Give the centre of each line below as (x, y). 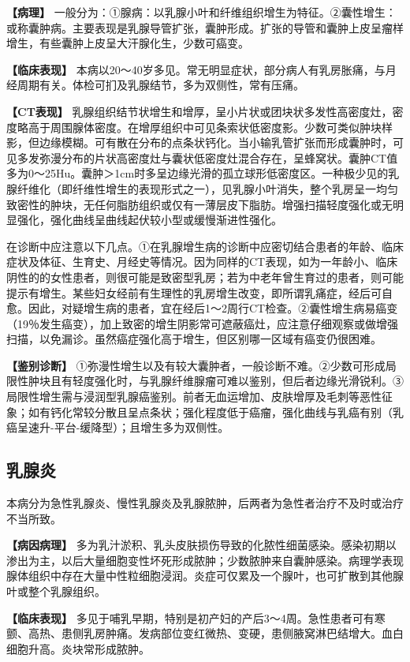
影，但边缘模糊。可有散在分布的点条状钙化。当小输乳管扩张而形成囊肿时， (199, 142)
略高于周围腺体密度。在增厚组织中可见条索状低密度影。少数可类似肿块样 (205, 127)
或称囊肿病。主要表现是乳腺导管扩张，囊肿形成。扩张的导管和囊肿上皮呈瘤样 (205, 27)
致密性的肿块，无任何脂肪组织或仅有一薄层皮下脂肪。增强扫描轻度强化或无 (199, 204)
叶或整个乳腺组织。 (56, 591)
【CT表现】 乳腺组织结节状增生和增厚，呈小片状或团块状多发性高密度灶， (199, 111)
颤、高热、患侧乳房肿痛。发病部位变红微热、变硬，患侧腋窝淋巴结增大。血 (199, 633)
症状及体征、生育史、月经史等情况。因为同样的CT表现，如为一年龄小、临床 (202, 262)
